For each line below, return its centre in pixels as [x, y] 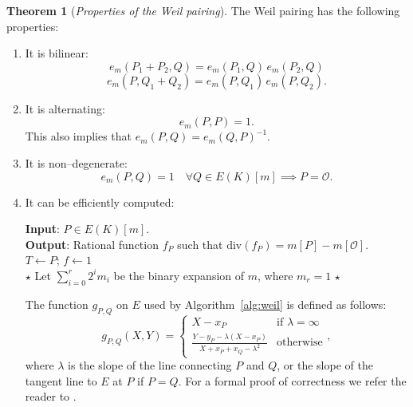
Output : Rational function [92, 244]
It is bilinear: [57, 53]
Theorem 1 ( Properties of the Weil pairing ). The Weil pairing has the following [203, 10]
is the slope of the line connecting [150, 365]
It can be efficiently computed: [100, 202]
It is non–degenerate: [76, 162]
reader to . [51, 396]
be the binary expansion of [179, 275]
